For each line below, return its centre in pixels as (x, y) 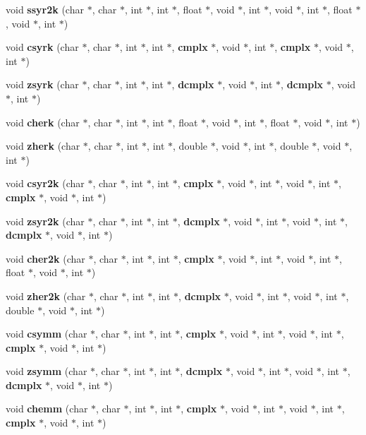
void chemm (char (47, 409)
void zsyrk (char (42, 84)
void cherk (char (43, 122)
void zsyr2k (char (45, 221)
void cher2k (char (45, 258)
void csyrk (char (42, 47)
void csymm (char (47, 334)
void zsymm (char (47, 371)
